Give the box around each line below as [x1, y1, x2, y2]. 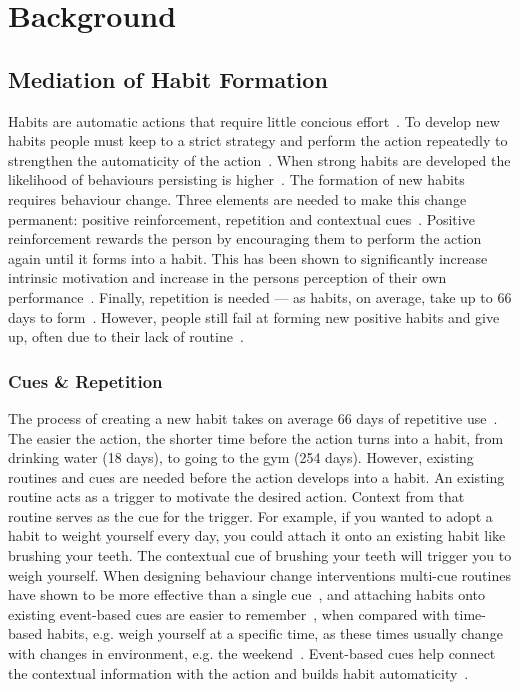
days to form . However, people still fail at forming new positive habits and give [8, 306, 500, 327]
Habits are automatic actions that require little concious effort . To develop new [8, 110, 500, 131]
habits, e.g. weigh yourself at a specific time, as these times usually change [46, 623, 503, 644]
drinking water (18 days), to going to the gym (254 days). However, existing [8, 447, 474, 468]
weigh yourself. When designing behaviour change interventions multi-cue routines [8, 564, 511, 585]
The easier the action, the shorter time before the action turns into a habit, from [8, 427, 504, 448]
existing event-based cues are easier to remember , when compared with [8, 603, 450, 624]
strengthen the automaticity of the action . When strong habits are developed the [8, 149, 511, 170]
